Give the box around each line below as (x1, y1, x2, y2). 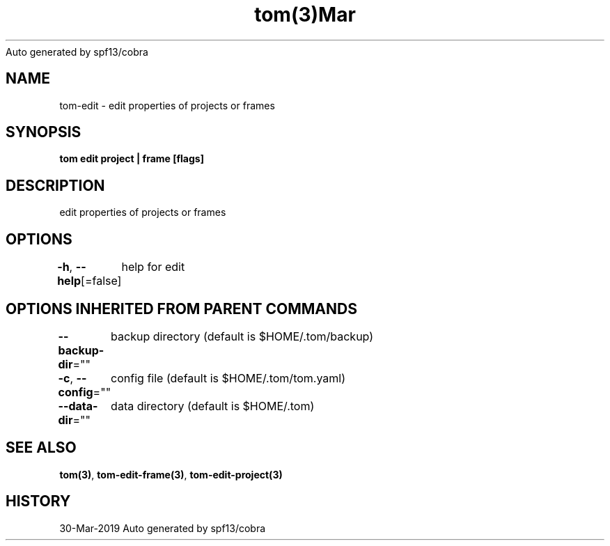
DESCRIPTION (6, 176, 105, 194)
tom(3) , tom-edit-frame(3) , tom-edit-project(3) (59, 468, 283, 481)
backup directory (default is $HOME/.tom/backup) (111, 329, 374, 343)
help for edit (121, 260, 185, 274)
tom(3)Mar (254, 3, 356, 26)
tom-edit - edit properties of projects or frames (59, 99, 275, 111)
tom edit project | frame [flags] (59, 153, 204, 165)
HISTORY (6, 492, 71, 510)
